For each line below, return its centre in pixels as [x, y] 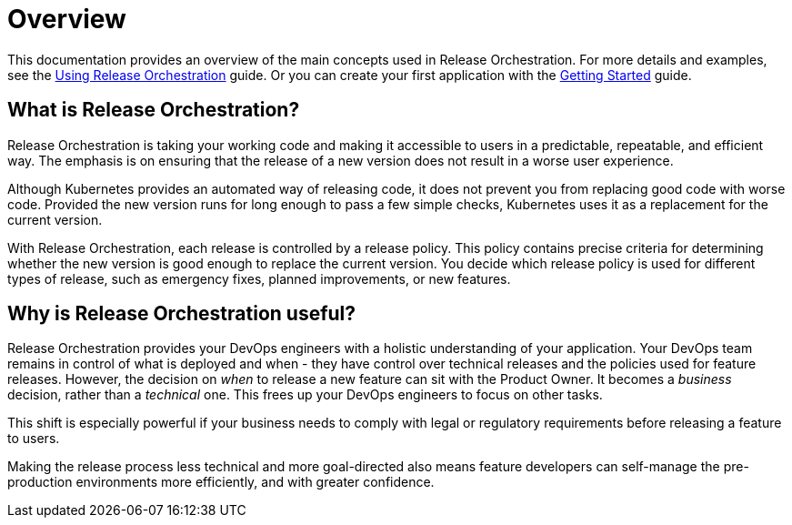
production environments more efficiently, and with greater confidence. [221, 482]
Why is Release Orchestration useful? [182, 314]
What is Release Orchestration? [154, 110]
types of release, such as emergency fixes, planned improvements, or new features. [259, 278]
